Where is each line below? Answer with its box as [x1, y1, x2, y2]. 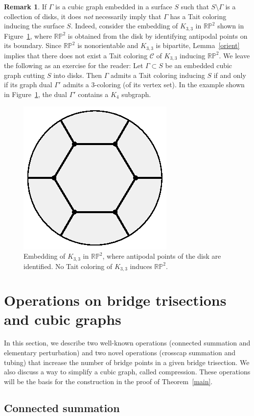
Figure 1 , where [4, 30, 52, 41]
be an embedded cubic [165, 60, 232, 71]
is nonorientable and [77, 40, 139, 50]
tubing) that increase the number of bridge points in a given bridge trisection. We [4, 357, 250, 367]
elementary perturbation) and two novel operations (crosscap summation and [4, 347, 236, 357]
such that [181, 1, 209, 11]
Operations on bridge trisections [4, 290, 227, 310]
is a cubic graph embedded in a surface [55, 1, 172, 11]
